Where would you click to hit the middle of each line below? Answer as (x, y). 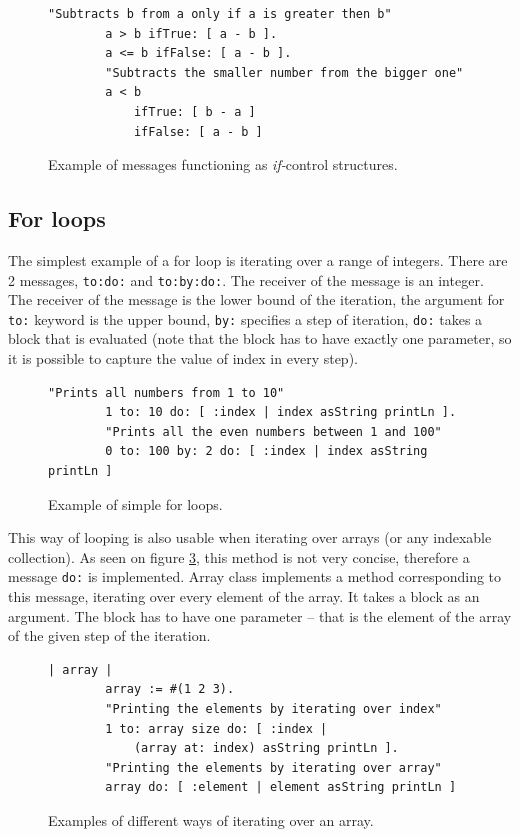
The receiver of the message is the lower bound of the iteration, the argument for (256, 299)
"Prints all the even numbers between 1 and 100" (273, 431)
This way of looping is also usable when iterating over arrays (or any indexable (250, 537)
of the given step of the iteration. (109, 635)
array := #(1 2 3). (170, 689)
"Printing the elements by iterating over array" (273, 767)
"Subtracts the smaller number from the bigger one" (284, 72)
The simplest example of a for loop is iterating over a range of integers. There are (258, 259)
